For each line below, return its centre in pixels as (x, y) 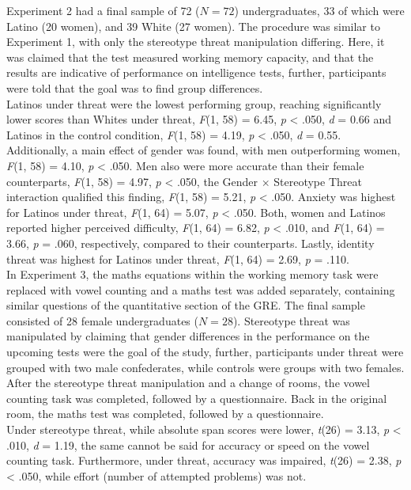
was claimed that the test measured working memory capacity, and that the (190, 57)
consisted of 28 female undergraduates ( (102, 320)
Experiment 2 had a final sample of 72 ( (103, 10)
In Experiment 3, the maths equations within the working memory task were (192, 274)
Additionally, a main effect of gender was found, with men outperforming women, (204, 150)
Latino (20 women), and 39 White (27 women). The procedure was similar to (193, 26)
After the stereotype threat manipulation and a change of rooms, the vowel (188, 383)
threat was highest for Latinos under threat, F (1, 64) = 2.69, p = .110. (178, 258)
